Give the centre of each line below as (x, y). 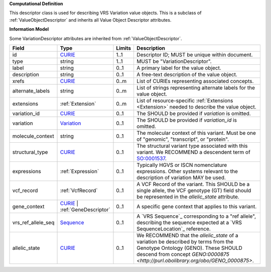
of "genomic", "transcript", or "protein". (183, 139)
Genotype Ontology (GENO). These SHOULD (189, 248)
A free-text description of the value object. (187, 74)
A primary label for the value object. (179, 68)
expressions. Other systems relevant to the (187, 171)
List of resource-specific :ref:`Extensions (185, 101)
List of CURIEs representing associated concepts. (195, 81)
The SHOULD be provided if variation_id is (186, 120)
